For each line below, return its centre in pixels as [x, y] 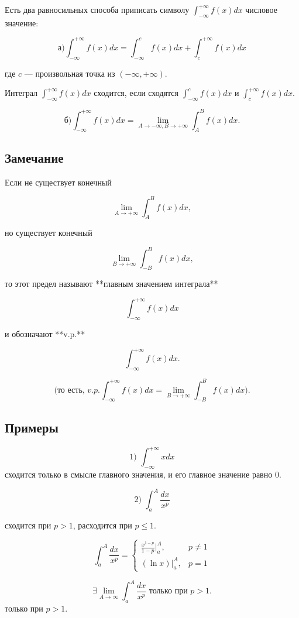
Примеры [32, 427]
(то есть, [69, 390]
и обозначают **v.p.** [45, 334]
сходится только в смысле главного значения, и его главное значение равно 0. [143, 474]
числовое [261, 9]
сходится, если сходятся [136, 93]
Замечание [34, 157]
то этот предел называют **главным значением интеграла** [111, 284]
